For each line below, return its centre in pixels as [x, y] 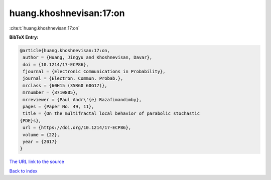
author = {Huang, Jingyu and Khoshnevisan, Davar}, [88, 57]
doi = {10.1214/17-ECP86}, [56, 64]
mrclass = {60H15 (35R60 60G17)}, [65, 85]
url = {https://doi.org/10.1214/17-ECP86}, [77, 128]
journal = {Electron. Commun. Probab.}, [73, 78]
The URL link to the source [37, 162]
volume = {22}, [41, 135]
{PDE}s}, [31, 121]
